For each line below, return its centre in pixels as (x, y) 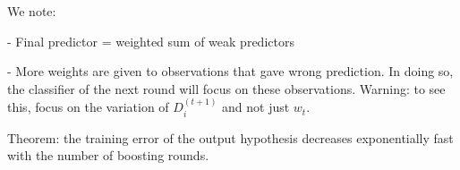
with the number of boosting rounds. (108, 155)
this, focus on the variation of (88, 107)
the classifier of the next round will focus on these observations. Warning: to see (226, 88)
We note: (32, 11)
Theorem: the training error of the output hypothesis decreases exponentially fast (230, 137)
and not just (256, 107)
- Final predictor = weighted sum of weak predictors (151, 41)
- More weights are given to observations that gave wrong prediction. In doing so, (230, 71)
